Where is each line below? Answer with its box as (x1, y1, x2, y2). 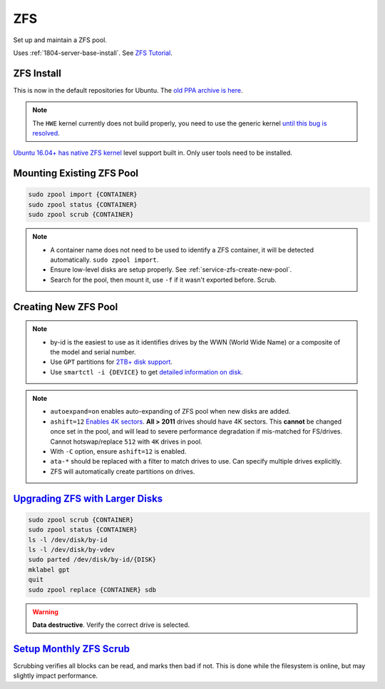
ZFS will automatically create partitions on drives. (50, 467, 195, 476)
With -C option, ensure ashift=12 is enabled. (50, 447, 187, 456)
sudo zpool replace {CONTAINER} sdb (28, 586, 157, 593)
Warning (32, 607, 58, 616)
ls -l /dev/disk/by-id (28, 536, 108, 543)
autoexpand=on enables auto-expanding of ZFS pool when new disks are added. (50, 407, 291, 416)
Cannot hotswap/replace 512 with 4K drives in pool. (50, 437, 202, 446)
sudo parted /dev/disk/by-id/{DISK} (28, 556, 157, 563)
